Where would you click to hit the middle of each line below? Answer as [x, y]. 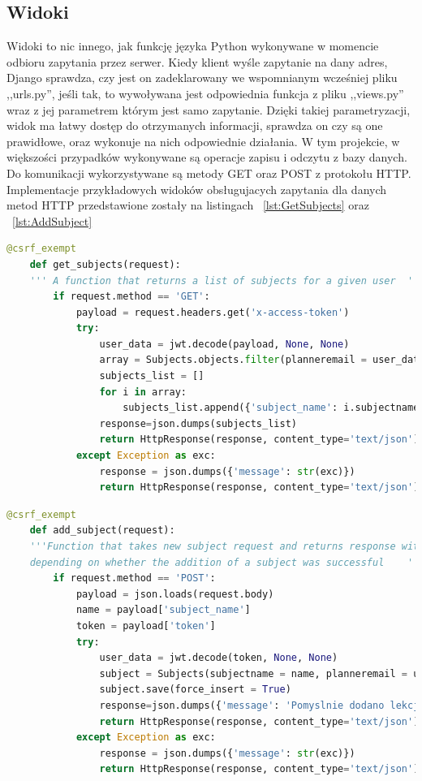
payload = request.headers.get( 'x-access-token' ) [213, 312]
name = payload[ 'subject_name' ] [163, 610]
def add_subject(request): [102, 531]
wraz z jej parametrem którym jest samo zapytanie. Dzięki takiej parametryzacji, [209, 109]
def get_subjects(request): [105, 264]
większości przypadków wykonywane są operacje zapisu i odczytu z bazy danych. [207, 157]
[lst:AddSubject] [52, 220]
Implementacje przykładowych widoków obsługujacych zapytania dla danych [197, 189]
